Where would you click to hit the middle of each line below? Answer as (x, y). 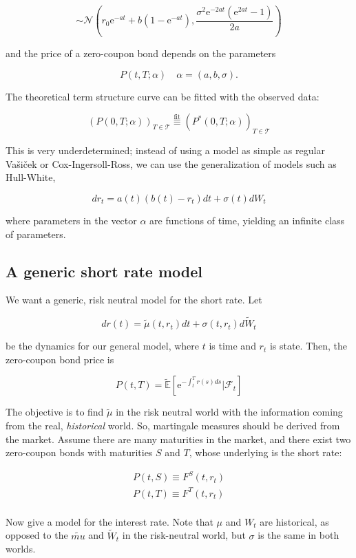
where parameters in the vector (71, 220)
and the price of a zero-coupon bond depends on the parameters (141, 53)
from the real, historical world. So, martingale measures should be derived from (173, 425)
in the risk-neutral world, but (184, 535)
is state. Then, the (308, 346)
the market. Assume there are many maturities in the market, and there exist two (178, 439)
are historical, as (294, 521)
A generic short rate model (104, 271)
